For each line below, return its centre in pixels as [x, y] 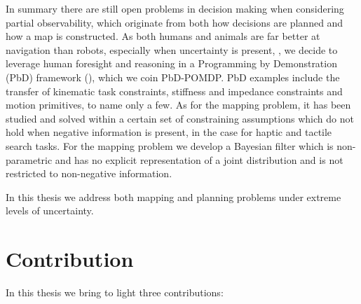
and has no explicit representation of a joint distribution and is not [199, 159]
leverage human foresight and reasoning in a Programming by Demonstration [171, 63]
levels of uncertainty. [50, 210]
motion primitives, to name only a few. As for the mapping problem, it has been [178, 105]
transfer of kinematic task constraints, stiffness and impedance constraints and [174, 91]
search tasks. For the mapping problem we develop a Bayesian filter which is [170, 145]
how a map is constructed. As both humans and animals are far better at [163, 36]
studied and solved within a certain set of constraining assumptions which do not [180, 118]
